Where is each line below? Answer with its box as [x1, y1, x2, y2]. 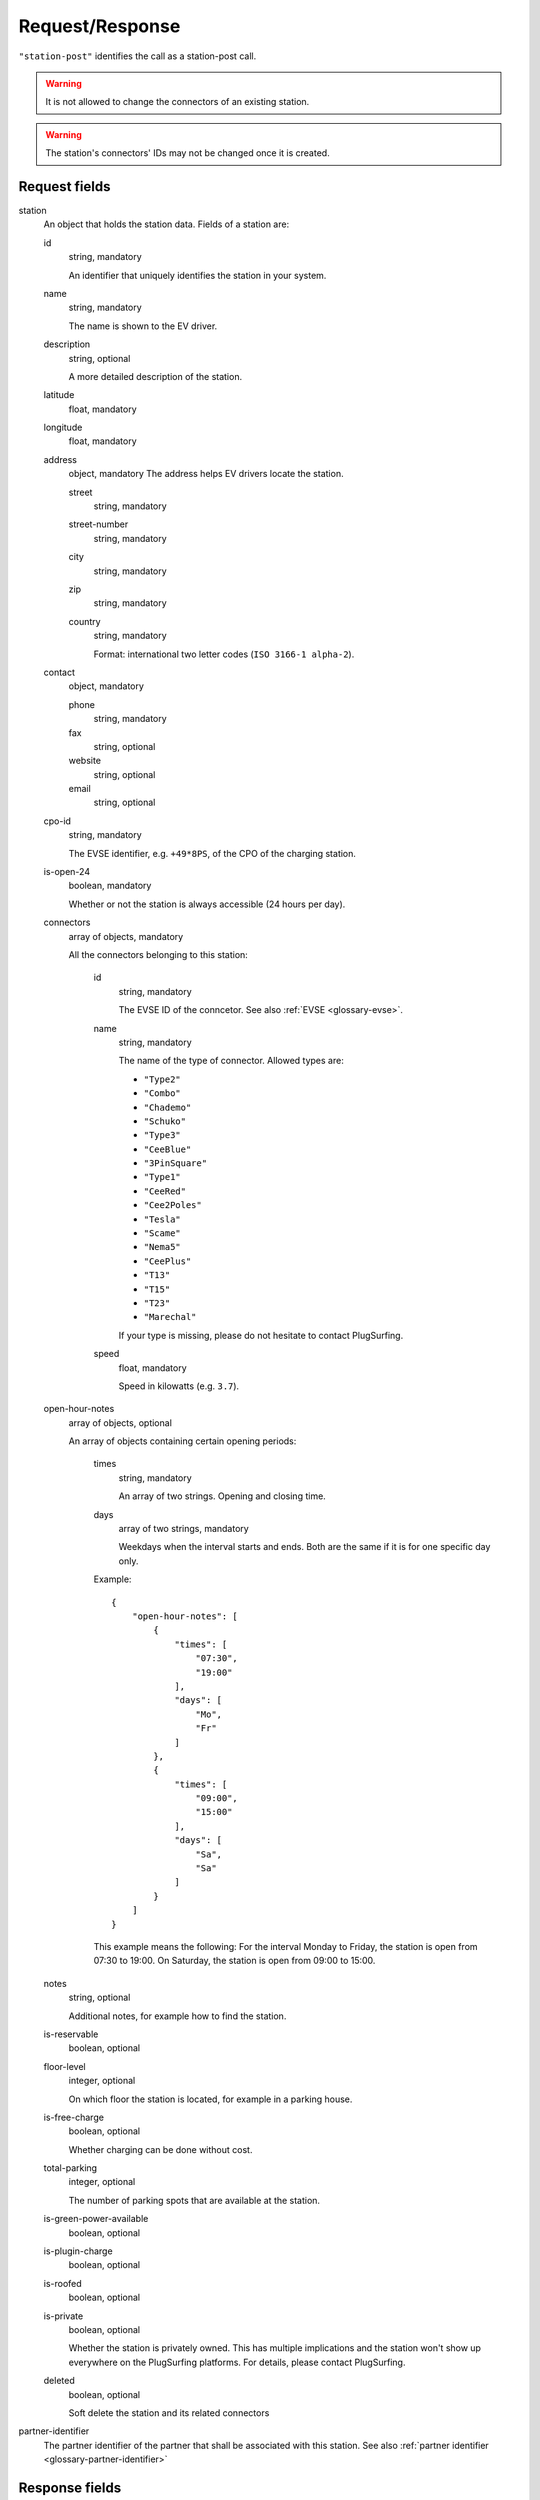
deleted [43, 2375, 75, 2387]
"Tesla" [143, 1213, 182, 1225]
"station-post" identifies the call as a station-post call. [18, 50, 257, 62]
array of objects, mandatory [68, 930, 184, 942]
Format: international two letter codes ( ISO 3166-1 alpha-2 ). [93, 648, 355, 660]
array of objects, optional [68, 1416, 172, 1429]
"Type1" [143, 1171, 182, 1183]
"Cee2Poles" [143, 1200, 202, 1211]
